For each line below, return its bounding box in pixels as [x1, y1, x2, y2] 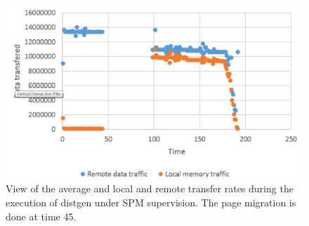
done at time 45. [6, 208, 77, 223]
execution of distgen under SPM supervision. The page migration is [6, 194, 296, 209]
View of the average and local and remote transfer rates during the [6, 181, 294, 196]
